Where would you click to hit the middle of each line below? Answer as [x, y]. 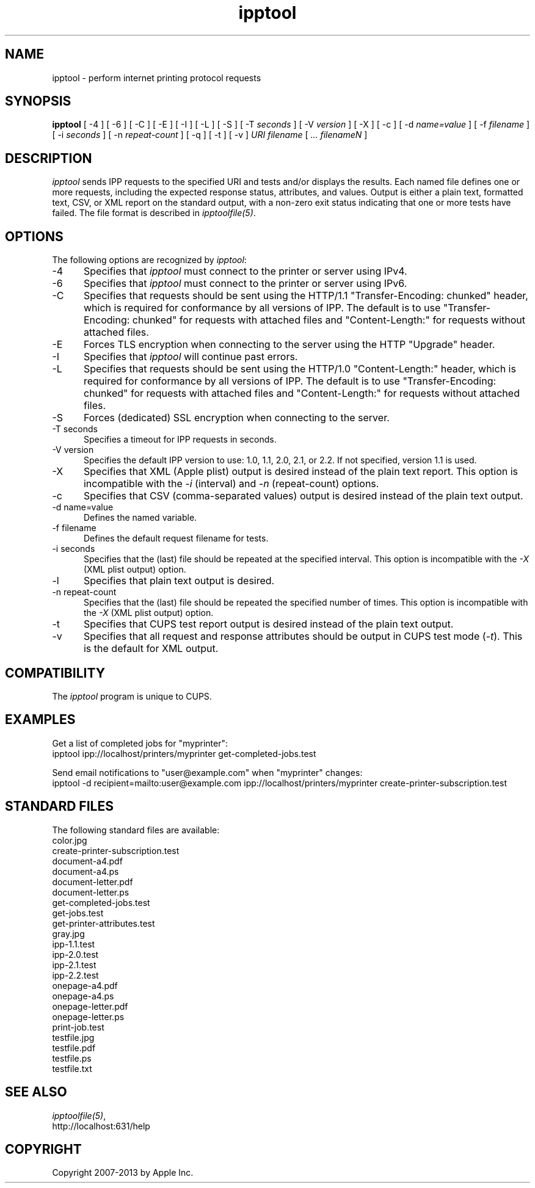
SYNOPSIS [38, 101]
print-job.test [78, 1027]
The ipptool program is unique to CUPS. [132, 696]
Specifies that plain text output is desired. [179, 581]
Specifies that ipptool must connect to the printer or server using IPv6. [245, 284]
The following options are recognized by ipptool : [149, 260]
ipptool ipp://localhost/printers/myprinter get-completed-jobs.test [184, 753]
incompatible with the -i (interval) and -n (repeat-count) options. [231, 484]
